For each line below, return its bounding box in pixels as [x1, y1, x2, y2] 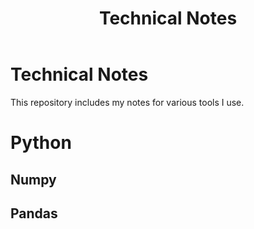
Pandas [10, 205, 58, 222]
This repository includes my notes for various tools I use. [10, 96, 245, 108]
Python [10, 132, 72, 154]
